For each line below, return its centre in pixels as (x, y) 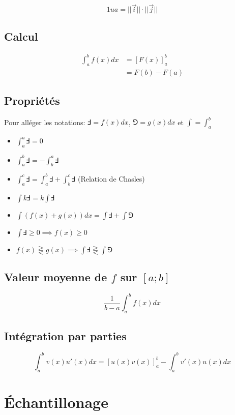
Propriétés (32, 100)
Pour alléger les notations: (45, 122)
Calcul (21, 36)
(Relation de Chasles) (111, 178)
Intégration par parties (65, 335)
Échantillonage (56, 402)
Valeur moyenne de (56, 277)
